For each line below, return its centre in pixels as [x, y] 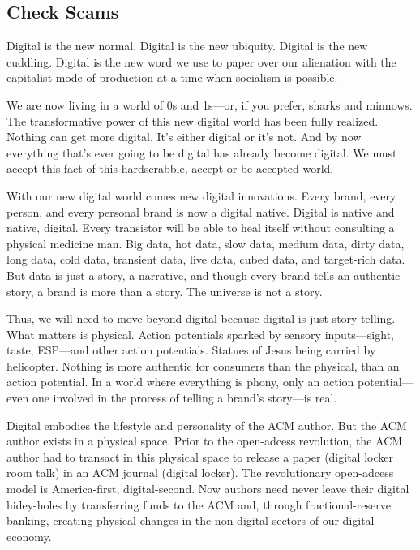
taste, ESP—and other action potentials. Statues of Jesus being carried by [191, 350]
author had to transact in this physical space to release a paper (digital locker [200, 456]
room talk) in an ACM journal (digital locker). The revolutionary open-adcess [200, 473]
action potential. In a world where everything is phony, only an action [180, 382]
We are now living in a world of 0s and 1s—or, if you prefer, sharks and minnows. [210, 104]
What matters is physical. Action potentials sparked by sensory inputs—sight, [200, 334]
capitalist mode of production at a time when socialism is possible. [172, 77]
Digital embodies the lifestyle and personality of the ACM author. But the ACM [207, 425]
